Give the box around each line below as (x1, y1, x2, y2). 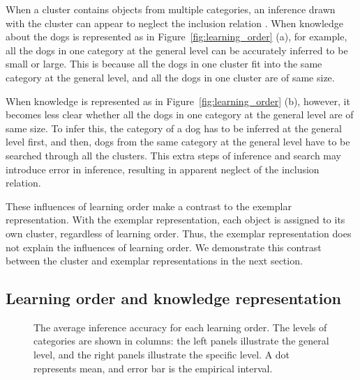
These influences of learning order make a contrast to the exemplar (6, 198, 292, 213)
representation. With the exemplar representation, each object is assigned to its (6, 212, 345, 227)
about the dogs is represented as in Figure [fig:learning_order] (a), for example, (6, 29, 347, 44)
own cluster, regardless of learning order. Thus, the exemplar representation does (6, 225, 352, 240)
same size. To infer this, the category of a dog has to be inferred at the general (6, 120, 342, 135)
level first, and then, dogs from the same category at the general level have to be (6, 134, 350, 149)
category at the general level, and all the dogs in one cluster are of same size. (6, 70, 335, 84)
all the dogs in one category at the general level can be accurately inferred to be (6, 42, 348, 57)
